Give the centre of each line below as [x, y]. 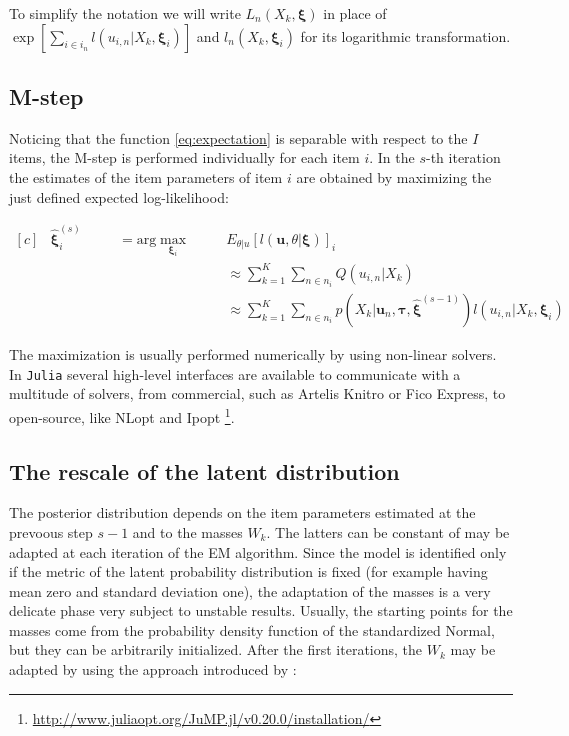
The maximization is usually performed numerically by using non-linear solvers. [253, 354]
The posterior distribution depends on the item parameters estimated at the [242, 512]
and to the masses [187, 531]
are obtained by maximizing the [394, 176]
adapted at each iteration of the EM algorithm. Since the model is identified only [258, 551]
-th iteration [463, 157]
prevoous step [51, 531]
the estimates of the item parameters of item [146, 176]
